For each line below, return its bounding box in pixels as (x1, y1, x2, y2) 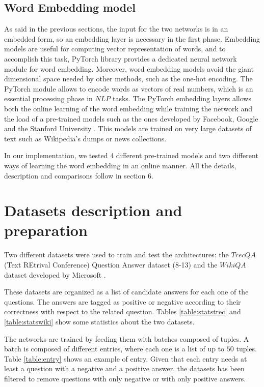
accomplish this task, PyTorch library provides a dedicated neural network (4, 53, 237, 64)
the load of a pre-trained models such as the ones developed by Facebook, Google (4, 113, 258, 124)
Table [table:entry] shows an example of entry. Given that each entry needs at (4, 353, 247, 364)
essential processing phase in (4, 93, 93, 104)
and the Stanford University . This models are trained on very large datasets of (4, 123, 252, 134)
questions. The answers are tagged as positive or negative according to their (4, 296, 241, 307)
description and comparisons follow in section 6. (4, 170, 153, 181)
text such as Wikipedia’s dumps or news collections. (4, 133, 167, 143)
